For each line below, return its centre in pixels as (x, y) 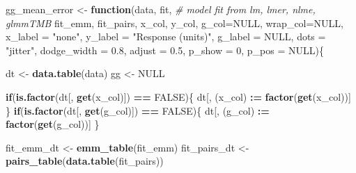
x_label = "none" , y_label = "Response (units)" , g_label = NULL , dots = (166, 36)
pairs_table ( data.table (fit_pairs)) (85, 161)
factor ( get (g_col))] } (53, 124)
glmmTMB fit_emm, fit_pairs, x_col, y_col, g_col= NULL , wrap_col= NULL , (175, 23)
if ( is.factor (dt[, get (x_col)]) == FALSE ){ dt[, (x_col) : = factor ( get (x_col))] (178, 96)
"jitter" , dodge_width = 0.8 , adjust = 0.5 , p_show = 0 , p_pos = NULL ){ (165, 50)
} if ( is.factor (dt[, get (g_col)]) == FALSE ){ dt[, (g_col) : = (138, 110)
